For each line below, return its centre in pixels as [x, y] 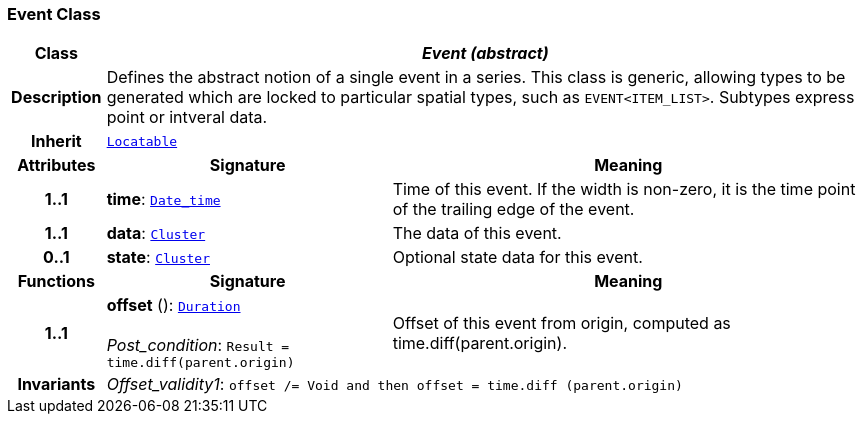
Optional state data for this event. [517, 257]
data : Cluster [156, 233]
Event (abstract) [485, 53]
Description [56, 97]
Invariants [56, 384]
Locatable [142, 141]
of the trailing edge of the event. [513, 209]
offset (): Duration [173, 305]
